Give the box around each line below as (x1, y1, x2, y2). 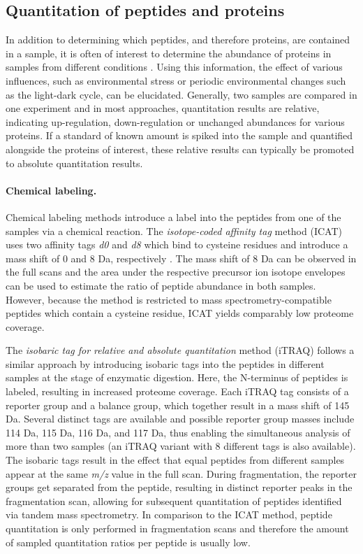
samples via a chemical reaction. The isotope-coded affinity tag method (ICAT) (6, 223, 342, 238)
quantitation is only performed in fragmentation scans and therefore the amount (6, 521, 349, 535)
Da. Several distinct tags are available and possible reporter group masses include (6, 411, 355, 426)
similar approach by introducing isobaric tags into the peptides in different (6, 356, 325, 371)
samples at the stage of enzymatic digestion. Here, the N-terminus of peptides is (6, 370, 348, 385)
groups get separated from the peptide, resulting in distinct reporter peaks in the (6, 480, 353, 495)
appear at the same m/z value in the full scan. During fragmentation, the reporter (6, 466, 357, 481)
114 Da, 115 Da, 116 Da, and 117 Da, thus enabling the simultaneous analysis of (6, 425, 350, 439)
